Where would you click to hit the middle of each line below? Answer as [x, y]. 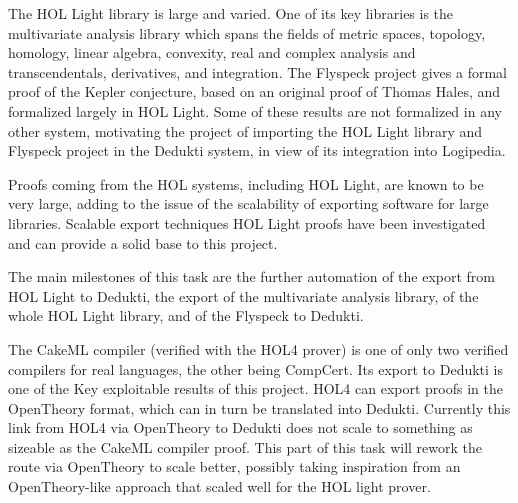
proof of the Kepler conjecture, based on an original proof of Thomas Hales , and [254, 91]
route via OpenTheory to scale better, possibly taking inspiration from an [234, 466]
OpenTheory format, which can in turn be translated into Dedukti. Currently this [259, 407]
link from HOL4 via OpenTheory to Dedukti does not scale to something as [240, 427]
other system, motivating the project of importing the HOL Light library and [245, 130]
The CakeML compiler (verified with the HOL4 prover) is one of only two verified [258, 348]
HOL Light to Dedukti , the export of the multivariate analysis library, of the [243, 295]
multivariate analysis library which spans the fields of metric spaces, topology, [247, 32]
